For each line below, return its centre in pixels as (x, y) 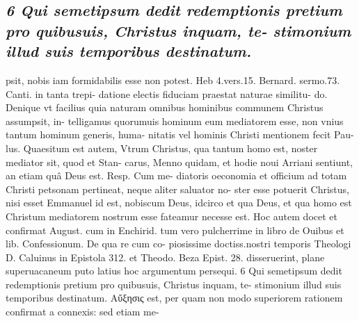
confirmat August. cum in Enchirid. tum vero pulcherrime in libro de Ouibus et (175, 230)
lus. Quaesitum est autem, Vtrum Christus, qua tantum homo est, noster (162, 148)
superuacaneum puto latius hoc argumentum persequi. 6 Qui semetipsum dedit (174, 271)
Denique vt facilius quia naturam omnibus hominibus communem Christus (165, 107)
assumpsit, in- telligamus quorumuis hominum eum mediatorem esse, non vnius (175, 121)
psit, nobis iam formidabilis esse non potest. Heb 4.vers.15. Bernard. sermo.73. (173, 80)
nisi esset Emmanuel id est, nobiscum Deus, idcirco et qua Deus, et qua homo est (179, 203)
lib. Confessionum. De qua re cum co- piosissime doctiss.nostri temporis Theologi (178, 244)
